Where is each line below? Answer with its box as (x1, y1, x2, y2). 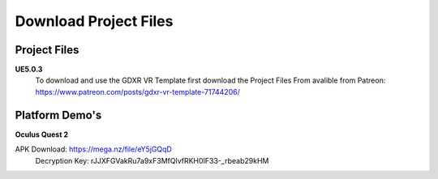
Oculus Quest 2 (15, 130, 69, 139)
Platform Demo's (15, 108, 102, 121)
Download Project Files (15, 12, 174, 30)
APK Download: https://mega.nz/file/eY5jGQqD (15, 144, 172, 154)
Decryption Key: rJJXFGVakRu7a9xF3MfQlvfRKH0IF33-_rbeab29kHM (35, 156, 269, 165)
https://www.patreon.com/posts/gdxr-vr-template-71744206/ (35, 87, 241, 96)
